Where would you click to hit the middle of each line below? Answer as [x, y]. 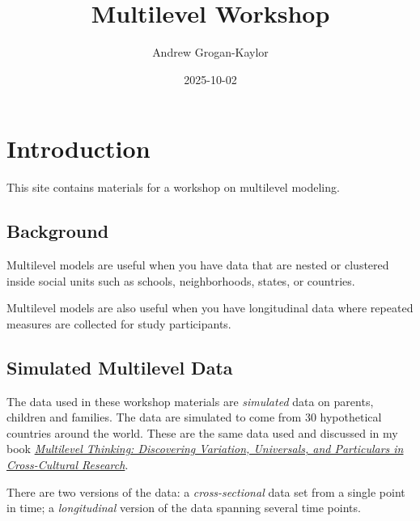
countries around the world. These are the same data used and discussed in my [202, 432]
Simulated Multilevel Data [120, 367]
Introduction [78, 148]
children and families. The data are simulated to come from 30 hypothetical [194, 417]
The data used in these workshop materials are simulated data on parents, [190, 401]
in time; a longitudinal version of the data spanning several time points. [184, 508]
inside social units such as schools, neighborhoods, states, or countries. [181, 280]
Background [58, 231]
